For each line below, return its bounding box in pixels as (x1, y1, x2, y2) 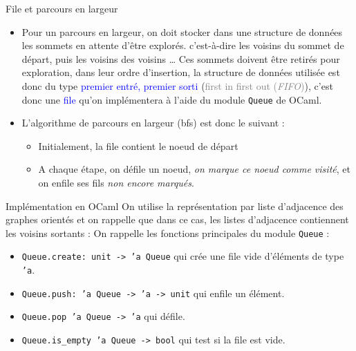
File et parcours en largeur (6, 1, 118, 15)
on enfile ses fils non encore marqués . (38, 175, 194, 189)
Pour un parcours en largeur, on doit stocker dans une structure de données (21, 24, 343, 39)
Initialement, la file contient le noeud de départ (38, 138, 238, 153)
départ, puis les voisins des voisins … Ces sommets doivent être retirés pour (21, 51, 340, 66)
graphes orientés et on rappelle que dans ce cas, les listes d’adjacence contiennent (6, 212, 349, 227)
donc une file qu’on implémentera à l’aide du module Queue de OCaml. (21, 92, 322, 106)
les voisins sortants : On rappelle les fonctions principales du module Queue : (6, 225, 330, 240)
